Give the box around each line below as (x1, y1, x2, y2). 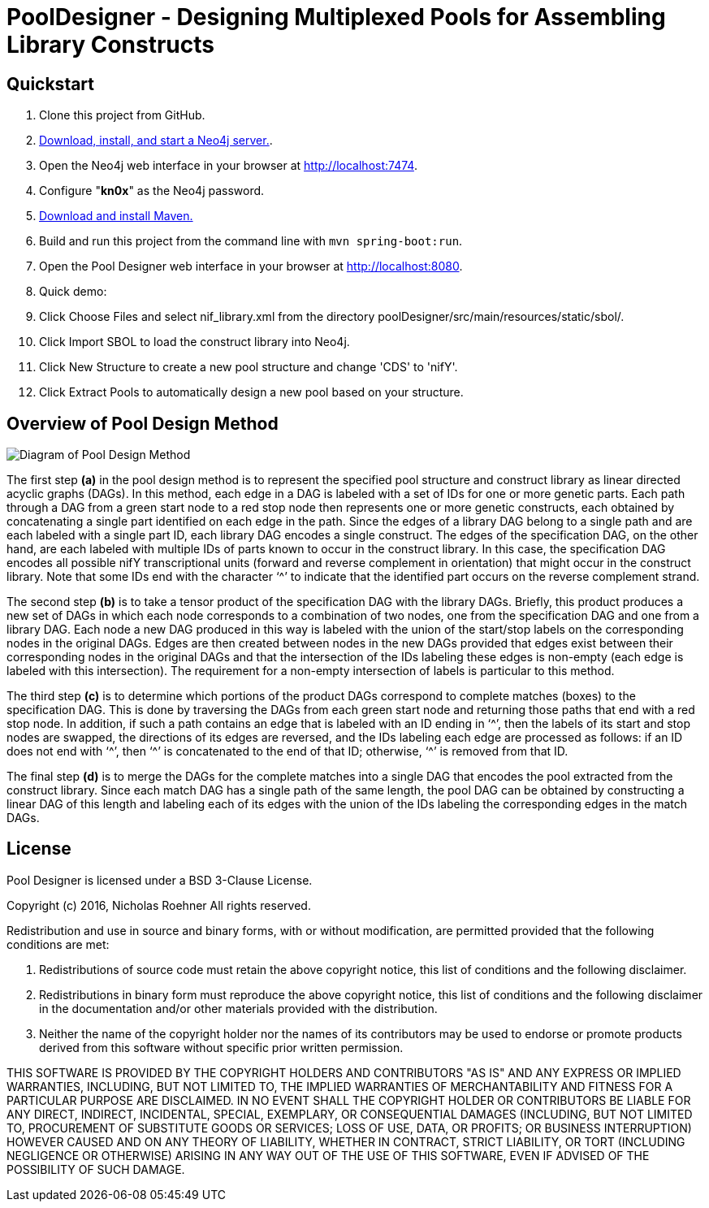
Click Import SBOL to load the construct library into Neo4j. (39, 335, 350, 349)
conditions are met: (6, 937, 110, 951)
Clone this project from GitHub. (39, 108, 205, 123)
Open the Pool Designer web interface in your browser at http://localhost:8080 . (39, 259, 463, 274)
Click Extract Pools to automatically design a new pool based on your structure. (39, 385, 464, 400)
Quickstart (6, 73, 95, 94)
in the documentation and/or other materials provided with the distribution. (39, 1001, 438, 1015)
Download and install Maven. (39, 209, 193, 223)
